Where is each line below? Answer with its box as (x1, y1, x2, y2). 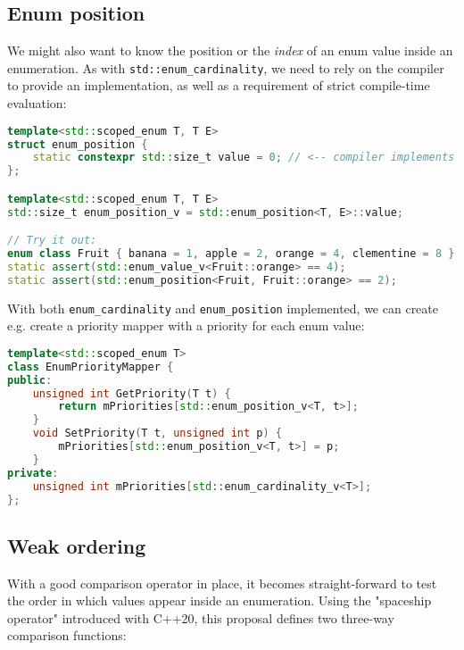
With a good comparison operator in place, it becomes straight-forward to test (7, 573, 437, 592)
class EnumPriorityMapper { (7, 360, 174, 373)
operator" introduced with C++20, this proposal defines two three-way (7, 608, 394, 627)
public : (7, 373, 53, 387)
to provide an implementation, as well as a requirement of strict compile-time (7, 76, 430, 95)
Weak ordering (7, 531, 146, 559)
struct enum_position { (7, 137, 148, 151)
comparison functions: (7, 626, 127, 645)
